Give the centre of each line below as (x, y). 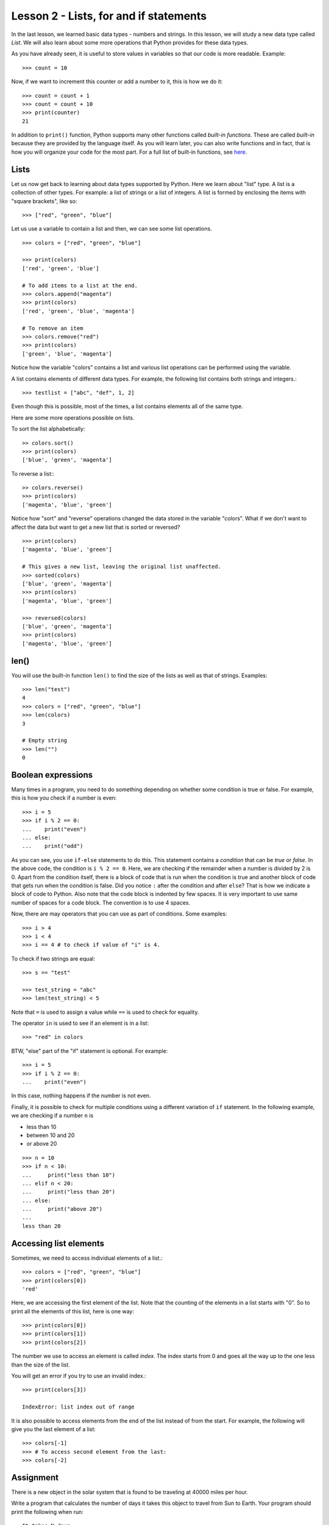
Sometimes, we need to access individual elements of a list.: (87, 1258)
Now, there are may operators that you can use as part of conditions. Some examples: (119, 914)
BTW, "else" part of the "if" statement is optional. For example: (90, 1051)
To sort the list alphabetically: (48, 429)
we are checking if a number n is (52, 1116)
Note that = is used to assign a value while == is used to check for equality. (105, 1012)
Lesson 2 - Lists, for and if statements (109, 16)
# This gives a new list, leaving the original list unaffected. (122, 567)
